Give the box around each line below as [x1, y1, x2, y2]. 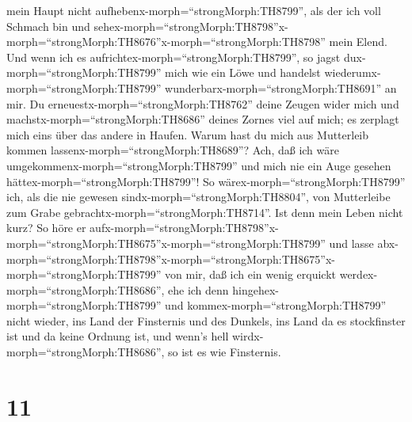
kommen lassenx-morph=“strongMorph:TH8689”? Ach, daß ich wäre [6, 142, 339, 158]
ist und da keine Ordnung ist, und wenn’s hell [6, 328, 229, 344]
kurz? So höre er [6, 219, 86, 236]
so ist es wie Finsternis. [168, 344, 281, 360]
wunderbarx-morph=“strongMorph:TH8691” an [165, 79, 397, 96]
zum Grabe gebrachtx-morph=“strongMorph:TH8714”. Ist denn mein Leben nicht [6, 203, 403, 220]
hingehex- [232, 281, 280, 298]
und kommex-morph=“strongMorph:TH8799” [165, 297, 387, 314]
